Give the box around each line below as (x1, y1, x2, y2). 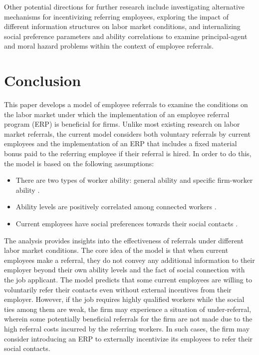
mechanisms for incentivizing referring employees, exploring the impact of (4, 11, 229, 22)
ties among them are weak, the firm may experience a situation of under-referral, (4, 303, 252, 314)
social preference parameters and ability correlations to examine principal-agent (4, 31, 248, 41)
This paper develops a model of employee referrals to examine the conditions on (4, 99, 248, 110)
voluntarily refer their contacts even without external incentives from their (4, 284, 232, 294)
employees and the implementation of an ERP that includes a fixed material (4, 138, 237, 149)
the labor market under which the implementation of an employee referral (4, 109, 230, 119)
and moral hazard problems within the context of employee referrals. (4, 41, 214, 51)
